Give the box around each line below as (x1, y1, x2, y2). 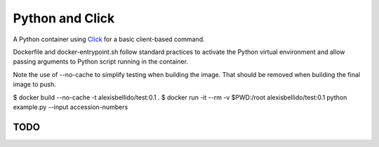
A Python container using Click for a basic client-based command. (13, 35, 205, 43)
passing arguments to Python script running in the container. (13, 57, 189, 66)
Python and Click (13, 10, 115, 26)
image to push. (13, 80, 56, 89)
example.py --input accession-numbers (13, 102, 128, 111)
